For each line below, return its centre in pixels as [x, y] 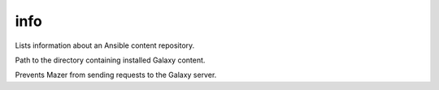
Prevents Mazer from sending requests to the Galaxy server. [116, 75]
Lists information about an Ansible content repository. [105, 45]
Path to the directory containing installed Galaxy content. [110, 60]
